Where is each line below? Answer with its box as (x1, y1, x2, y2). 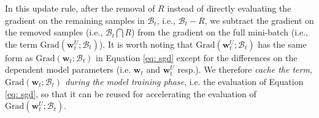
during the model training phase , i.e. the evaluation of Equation (65, 75, 304, 87)
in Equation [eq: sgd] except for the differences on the (96, 51, 298, 64)
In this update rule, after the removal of (5, 2, 155, 14)
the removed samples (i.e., (5, 26, 103, 39)
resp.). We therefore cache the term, (177, 63, 313, 76)
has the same (258, 37, 307, 50)
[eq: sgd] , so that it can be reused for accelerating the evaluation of (5, 87, 256, 100)
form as (5, 51, 33, 64)
